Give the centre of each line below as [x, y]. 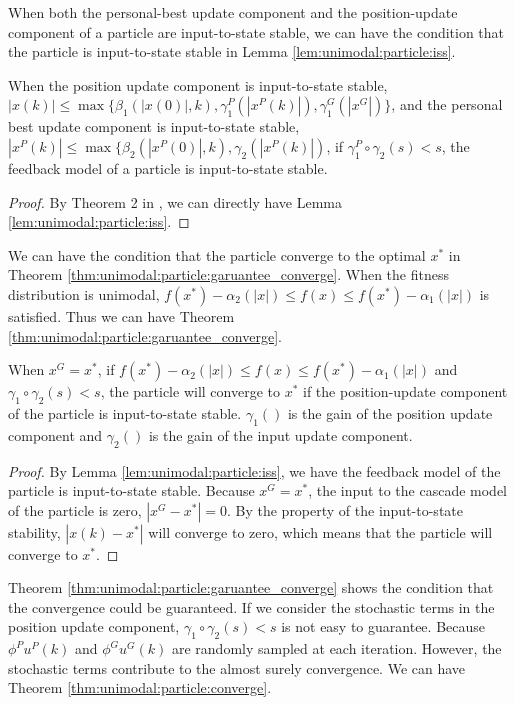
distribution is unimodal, [84, 293]
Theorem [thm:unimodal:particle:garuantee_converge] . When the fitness [228, 274]
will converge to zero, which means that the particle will [320, 531]
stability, [34, 531]
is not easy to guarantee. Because [383, 626]
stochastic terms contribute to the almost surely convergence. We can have [237, 667]
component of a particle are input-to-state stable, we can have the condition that [256, 31]
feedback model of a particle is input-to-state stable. [168, 167]
